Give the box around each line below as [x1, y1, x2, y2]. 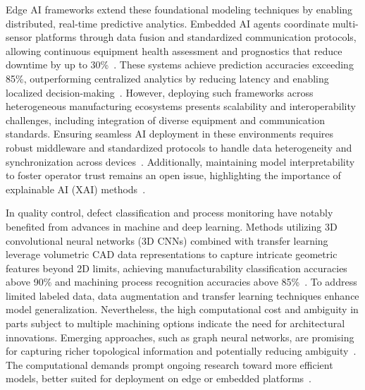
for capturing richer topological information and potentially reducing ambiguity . [6, 343, 357, 358]
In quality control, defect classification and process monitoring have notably [6, 205, 333, 220]
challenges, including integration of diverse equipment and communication [6, 112, 325, 127]
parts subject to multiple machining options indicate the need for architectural [6, 316, 345, 331]
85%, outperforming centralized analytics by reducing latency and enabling [6, 71, 329, 85]
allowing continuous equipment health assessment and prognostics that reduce [6, 43, 342, 58]
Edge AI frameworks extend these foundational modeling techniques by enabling [6, 2, 353, 16]
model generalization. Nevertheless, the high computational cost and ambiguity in [6, 302, 359, 317]
